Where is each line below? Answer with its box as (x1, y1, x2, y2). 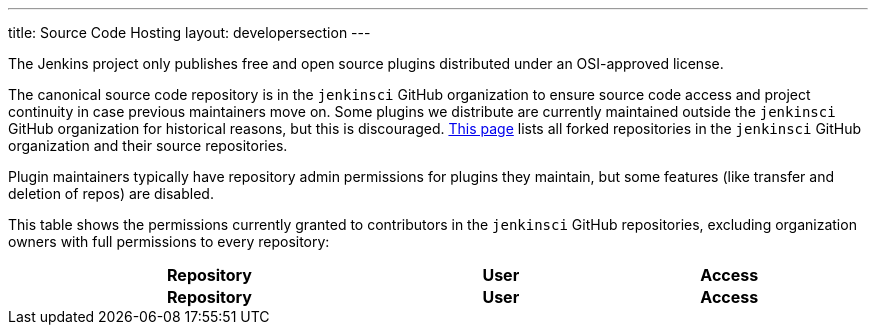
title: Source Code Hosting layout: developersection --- (8, 24, 371, 41)
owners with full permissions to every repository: (8, 233, 330, 250)
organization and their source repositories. (8, 137, 288, 154)
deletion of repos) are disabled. (8, 185, 214, 202)
